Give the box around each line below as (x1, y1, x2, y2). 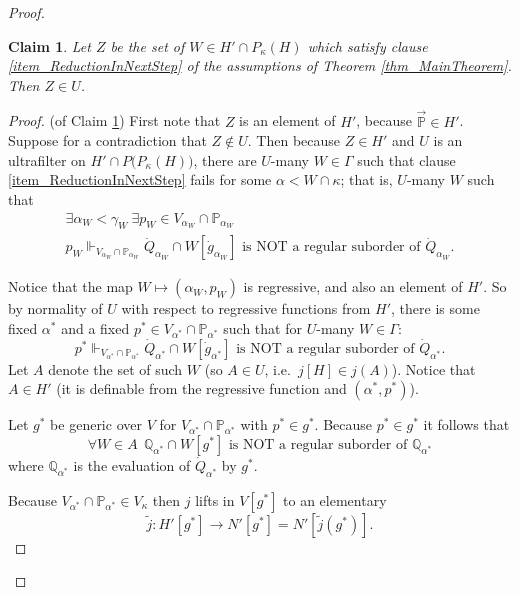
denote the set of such (48, 358, 183, 379)
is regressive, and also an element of (243, 276, 463, 297)
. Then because (247, 130, 341, 151)
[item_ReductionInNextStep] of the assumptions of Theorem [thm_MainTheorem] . (8, 55, 512, 76)
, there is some (391, 298, 480, 319)
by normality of (8, 298, 103, 319)
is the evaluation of (73, 455, 191, 476)
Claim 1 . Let (8, 35, 91, 56)
